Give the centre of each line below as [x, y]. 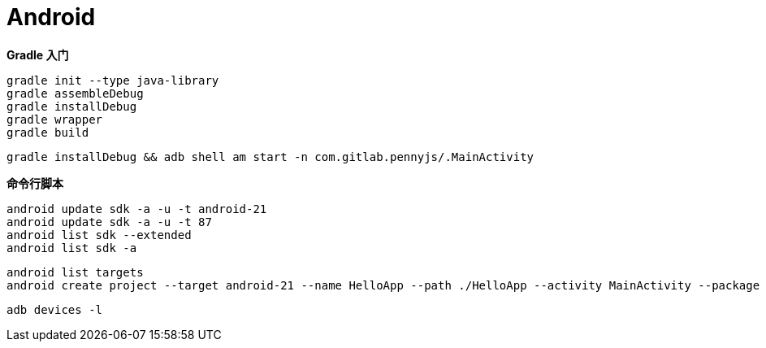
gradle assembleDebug [75, 93]
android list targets [75, 272]
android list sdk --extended [99, 235]
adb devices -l [55, 309]
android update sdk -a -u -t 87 [109, 222]
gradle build [48, 132]
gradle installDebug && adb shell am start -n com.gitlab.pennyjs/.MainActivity [270, 157]
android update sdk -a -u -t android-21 [137, 209]
